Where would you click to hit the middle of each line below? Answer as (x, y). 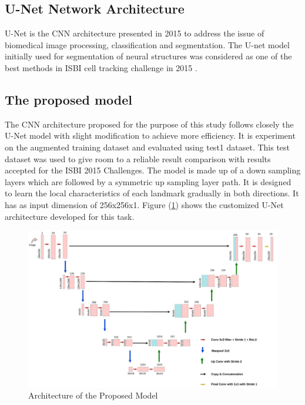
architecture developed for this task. (70, 216)
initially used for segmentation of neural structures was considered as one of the (148, 56)
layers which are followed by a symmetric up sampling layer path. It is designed (148, 181)
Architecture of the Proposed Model (93, 395)
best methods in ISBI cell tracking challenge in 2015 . (101, 67)
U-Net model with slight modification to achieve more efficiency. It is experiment (150, 135)
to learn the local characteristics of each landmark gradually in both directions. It (152, 193)
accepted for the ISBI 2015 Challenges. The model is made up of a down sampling (153, 170)
